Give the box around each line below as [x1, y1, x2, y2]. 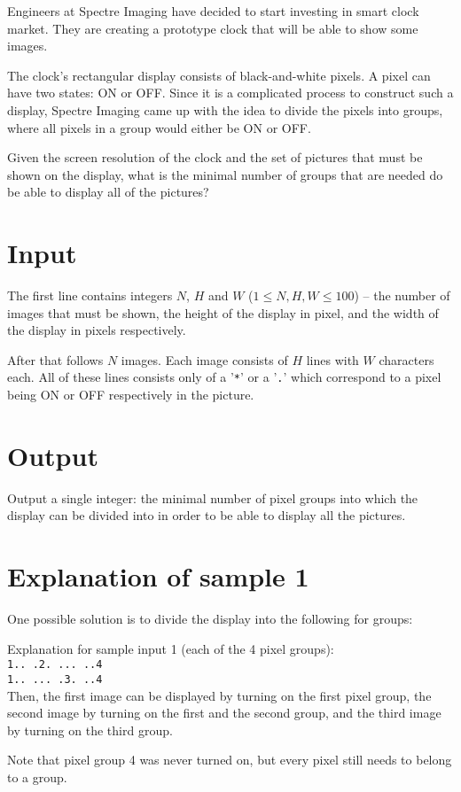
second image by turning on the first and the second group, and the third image [7, 703, 441, 722]
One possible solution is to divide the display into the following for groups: [7, 610, 413, 628]
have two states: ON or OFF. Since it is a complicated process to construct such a [7, 83, 454, 102]
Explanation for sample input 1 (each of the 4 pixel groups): [7, 639, 334, 657]
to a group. [7, 768, 67, 786]
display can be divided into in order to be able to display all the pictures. [7, 506, 406, 524]
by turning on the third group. [7, 720, 173, 739]
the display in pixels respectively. [7, 321, 186, 339]
